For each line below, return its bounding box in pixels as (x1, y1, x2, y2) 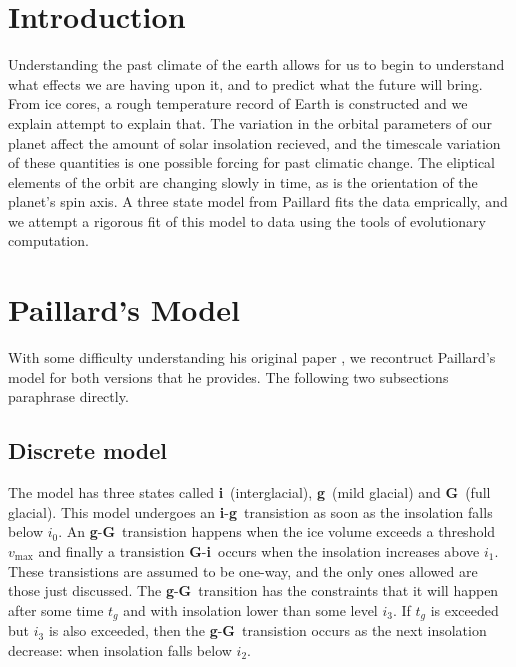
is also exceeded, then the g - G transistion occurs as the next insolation (48, 620, 487, 641)
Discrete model (8, 435, 168, 466)
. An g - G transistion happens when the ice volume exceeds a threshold (58, 521, 496, 542)
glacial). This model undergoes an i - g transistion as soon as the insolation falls (8, 501, 493, 522)
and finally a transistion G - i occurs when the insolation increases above (38, 540, 480, 561)
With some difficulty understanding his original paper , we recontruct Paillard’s (8, 347, 496, 368)
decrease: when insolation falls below (8, 639, 232, 660)
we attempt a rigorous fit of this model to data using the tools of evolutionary (8, 210, 486, 231)
